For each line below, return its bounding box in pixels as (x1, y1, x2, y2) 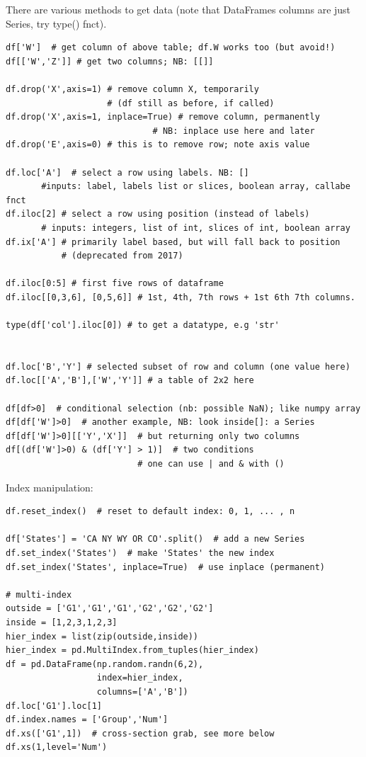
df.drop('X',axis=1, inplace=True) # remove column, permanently (6, 112, 320, 123)
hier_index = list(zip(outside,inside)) (6, 631, 199, 642)
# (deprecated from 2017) (61, 251, 183, 261)
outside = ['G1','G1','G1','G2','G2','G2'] (6, 603, 214, 614)
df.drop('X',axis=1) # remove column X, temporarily (6, 84, 259, 94)
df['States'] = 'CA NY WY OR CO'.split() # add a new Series (6, 534, 305, 545)
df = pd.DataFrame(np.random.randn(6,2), (6, 659, 204, 669)
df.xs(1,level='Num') (6, 742, 108, 753)
